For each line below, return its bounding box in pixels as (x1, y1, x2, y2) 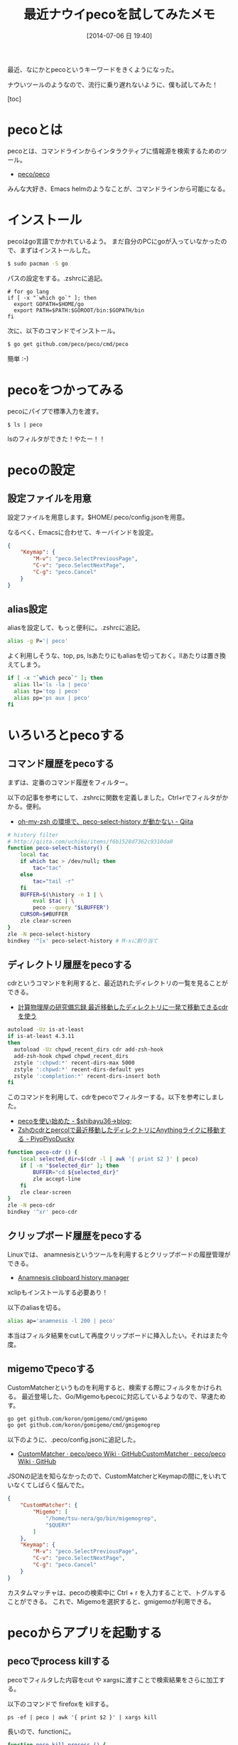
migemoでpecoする (7, 1363, 95, 1375)
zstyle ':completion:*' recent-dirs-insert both (13, 1072, 161, 1079)
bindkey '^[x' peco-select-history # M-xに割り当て (7, 937, 158, 944)
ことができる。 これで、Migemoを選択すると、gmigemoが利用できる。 (7, 1597, 215, 1605)
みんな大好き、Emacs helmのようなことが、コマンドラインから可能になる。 (7, 184, 229, 193)
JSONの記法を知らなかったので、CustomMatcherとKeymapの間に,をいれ (7, 1472, 222, 1481)
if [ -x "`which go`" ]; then (7, 294, 97, 301)
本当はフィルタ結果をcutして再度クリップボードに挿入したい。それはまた (7, 1331, 222, 1339)
